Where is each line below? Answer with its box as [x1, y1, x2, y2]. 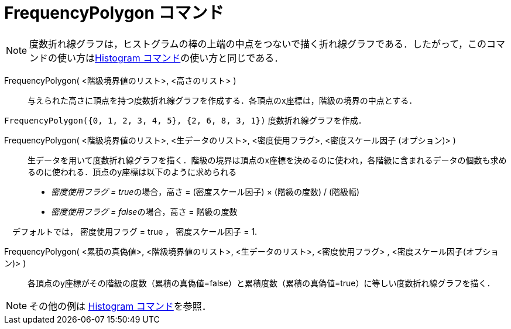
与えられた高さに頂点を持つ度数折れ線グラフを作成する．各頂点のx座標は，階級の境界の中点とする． [28, 95, 417, 105]
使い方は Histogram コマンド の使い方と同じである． [57, 52, 284, 64]
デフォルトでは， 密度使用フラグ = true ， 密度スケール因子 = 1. [12, 226, 258, 237]
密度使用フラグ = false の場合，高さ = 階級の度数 [51, 206, 238, 217]
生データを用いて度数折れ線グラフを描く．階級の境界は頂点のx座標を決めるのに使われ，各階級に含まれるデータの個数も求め [28, 155, 507, 165]
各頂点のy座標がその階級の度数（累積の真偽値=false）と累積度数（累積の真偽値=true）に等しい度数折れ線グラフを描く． [28, 277, 495, 288]
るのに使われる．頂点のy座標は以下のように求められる [28, 166, 237, 177]
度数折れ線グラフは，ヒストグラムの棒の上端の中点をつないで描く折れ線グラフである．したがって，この [29, 37, 487, 50]
